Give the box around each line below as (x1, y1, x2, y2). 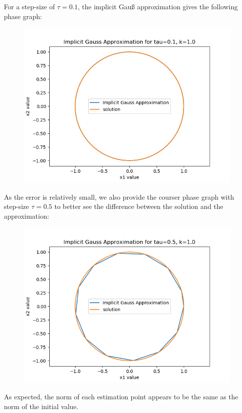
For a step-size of (4, 1, 55, 11)
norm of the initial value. (4, 401, 79, 411)
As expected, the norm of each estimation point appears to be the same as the (4, 392, 238, 402)
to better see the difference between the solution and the (54, 201, 223, 211)
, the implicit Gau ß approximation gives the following (78, 1, 238, 11)
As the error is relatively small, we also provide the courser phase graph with (4, 191, 234, 202)
